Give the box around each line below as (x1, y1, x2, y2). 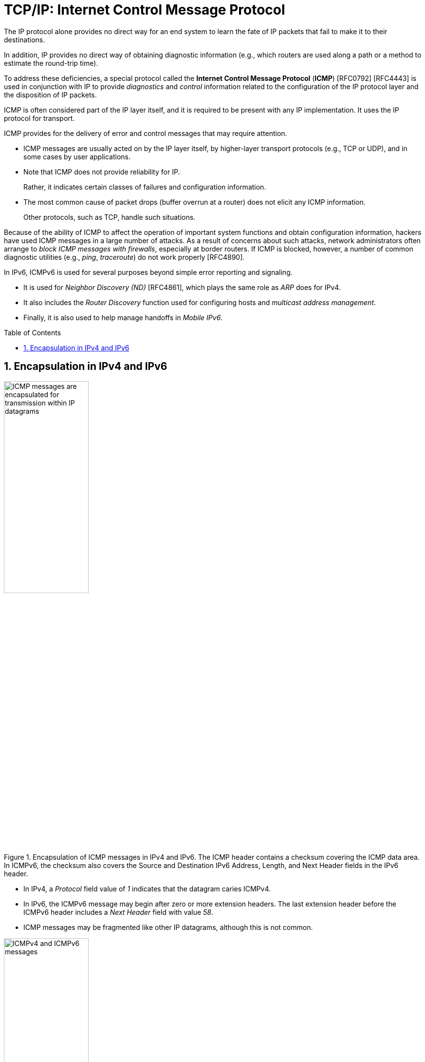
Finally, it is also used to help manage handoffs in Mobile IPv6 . (23, 313, 223, 322)
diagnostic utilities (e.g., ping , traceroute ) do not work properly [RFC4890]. (4, 252, 245, 261)
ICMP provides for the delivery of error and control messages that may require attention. (4, 129, 287, 137)
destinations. (4, 35, 45, 44)
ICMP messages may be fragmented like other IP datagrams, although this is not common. (23, 923, 313, 931)
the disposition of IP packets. (4, 90, 97, 99)
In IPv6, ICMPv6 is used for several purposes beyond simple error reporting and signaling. (4, 268, 293, 276)
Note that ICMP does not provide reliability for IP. (23, 167, 180, 176)
